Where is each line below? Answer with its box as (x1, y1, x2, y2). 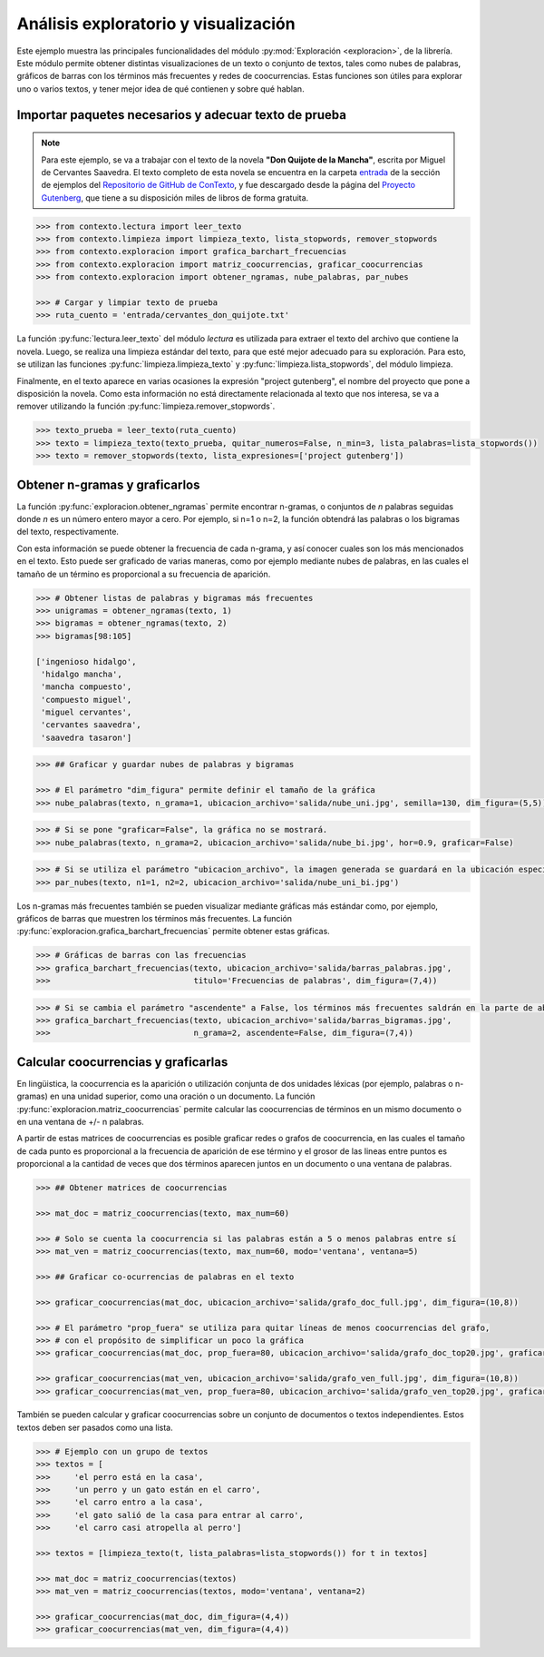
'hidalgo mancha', (41, 668, 122, 679)
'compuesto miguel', (41, 695, 132, 705)
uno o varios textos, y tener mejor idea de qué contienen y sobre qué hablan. (16, 83, 305, 94)
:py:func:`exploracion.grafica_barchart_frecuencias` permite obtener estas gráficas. (16, 926, 330, 937)
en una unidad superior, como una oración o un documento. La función (50, 1090, 316, 1102)
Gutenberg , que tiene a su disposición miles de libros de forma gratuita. (41, 192, 309, 203)
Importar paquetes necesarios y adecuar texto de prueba (16, 107, 347, 123)
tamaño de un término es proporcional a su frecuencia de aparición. (16, 568, 271, 579)
